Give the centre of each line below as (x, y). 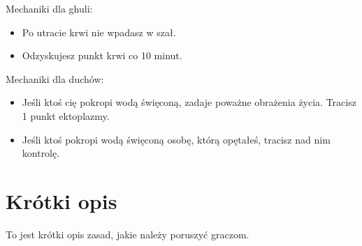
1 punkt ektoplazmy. (66, 115)
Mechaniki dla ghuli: (49, 8)
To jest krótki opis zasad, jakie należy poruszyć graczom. (128, 234)
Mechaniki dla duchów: (55, 78)
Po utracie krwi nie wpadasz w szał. (99, 32)
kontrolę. (41, 153)
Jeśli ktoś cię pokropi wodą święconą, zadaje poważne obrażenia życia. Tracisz (189, 102)
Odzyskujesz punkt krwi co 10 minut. (102, 55)
